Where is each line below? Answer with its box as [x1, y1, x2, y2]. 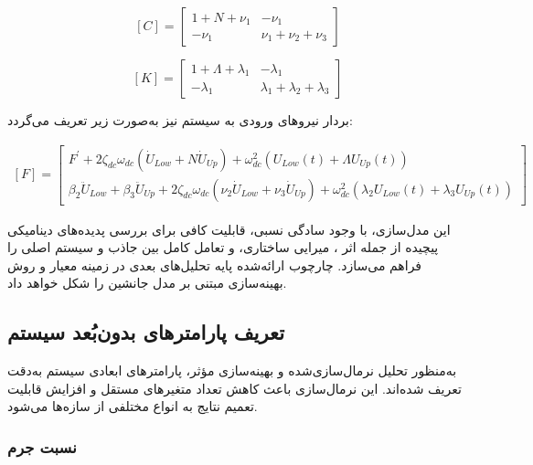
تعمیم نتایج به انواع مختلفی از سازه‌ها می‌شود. [7, 396, 258, 416]
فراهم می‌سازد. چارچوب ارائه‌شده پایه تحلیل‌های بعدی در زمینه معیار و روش [7, 255, 422, 274]
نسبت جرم [7, 435, 77, 458]
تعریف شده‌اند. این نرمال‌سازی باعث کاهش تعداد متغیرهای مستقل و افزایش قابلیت [7, 378, 462, 397]
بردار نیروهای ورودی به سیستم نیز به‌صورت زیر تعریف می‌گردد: [7, 111, 353, 129]
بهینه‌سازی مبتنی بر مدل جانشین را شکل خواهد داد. [7, 273, 287, 292]
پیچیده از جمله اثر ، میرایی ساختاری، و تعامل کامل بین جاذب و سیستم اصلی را [7, 238, 439, 257]
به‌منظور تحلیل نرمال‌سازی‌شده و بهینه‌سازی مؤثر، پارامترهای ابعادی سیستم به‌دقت [7, 361, 457, 380]
